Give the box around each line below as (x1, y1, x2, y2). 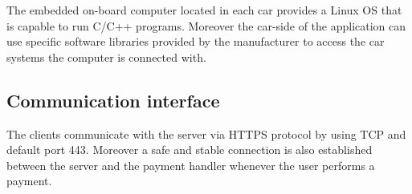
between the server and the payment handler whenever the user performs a (6, 156, 375, 173)
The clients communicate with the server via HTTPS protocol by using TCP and (6, 125, 406, 142)
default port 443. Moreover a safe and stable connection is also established (6, 141, 373, 158)
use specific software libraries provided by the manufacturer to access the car (6, 33, 385, 50)
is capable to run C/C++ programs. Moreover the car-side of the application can (6, 17, 406, 34)
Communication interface (6, 87, 220, 112)
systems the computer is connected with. (6, 48, 206, 65)
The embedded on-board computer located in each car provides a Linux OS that (6, 2, 402, 18)
